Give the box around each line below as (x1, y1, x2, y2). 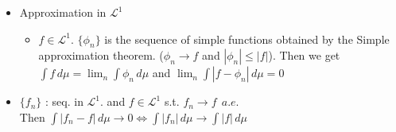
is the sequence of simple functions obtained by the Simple (104, 30, 390, 47)
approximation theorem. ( (38, 47, 164, 64)
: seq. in (45, 93, 83, 110)
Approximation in (19, 4, 107, 20)
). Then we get (268, 47, 340, 64)
